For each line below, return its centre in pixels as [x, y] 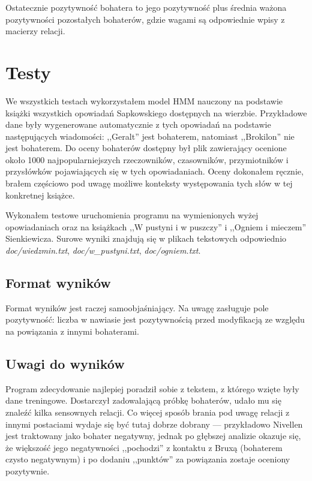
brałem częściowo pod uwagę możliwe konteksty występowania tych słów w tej [149, 183]
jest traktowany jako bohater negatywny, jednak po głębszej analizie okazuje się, [153, 436]
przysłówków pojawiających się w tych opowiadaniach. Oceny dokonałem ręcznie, [154, 171]
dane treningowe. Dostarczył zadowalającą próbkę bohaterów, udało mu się [143, 400]
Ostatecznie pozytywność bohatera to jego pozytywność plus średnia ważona [146, 7]
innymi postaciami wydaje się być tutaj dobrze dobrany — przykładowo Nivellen [154, 424]
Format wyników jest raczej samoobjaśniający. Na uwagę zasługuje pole [137, 307]
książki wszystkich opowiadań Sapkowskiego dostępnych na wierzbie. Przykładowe [156, 112]
